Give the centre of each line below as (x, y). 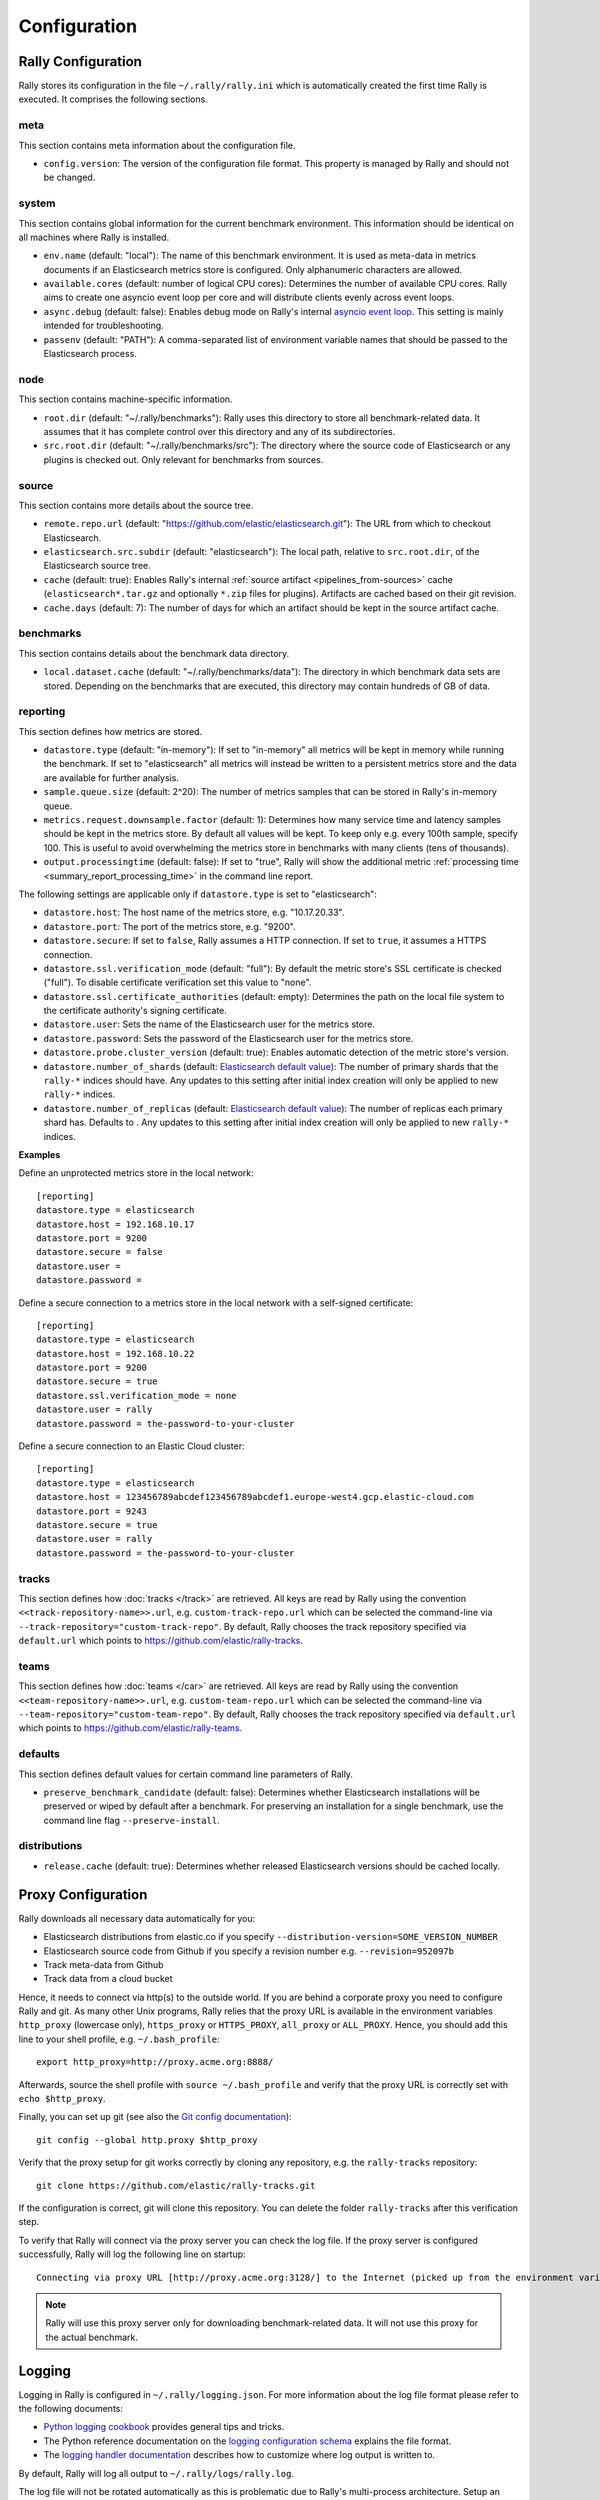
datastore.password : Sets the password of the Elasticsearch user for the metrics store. (228, 1038)
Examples (39, 1154)
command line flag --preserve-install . (131, 1820)
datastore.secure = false (100, 1252)
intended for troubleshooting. (103, 326)
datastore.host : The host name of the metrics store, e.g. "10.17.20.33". (194, 912)
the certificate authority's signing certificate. (135, 1011)
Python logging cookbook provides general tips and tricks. (164, 2427)
